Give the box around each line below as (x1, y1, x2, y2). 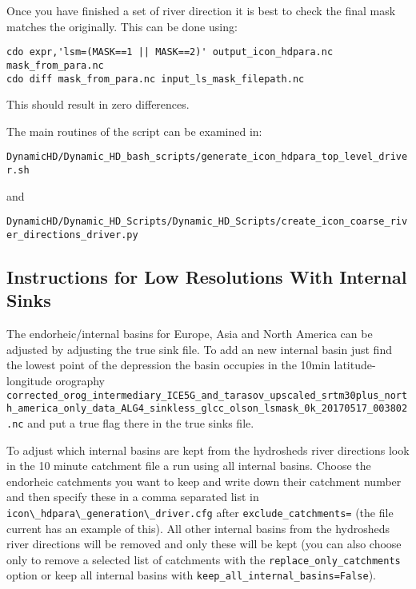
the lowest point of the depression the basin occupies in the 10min (6, 356, 330, 373)
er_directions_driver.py (6, 229, 138, 241)
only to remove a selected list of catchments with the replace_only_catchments (6, 551, 401, 567)
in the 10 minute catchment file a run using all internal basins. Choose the (6, 457, 371, 474)
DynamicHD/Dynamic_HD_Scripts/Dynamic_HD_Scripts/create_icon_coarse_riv (6, 216, 408, 228)
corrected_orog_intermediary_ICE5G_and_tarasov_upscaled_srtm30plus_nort (6, 389, 408, 401)
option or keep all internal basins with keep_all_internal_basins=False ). (6, 567, 376, 583)
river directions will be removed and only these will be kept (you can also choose (6, 535, 402, 552)
